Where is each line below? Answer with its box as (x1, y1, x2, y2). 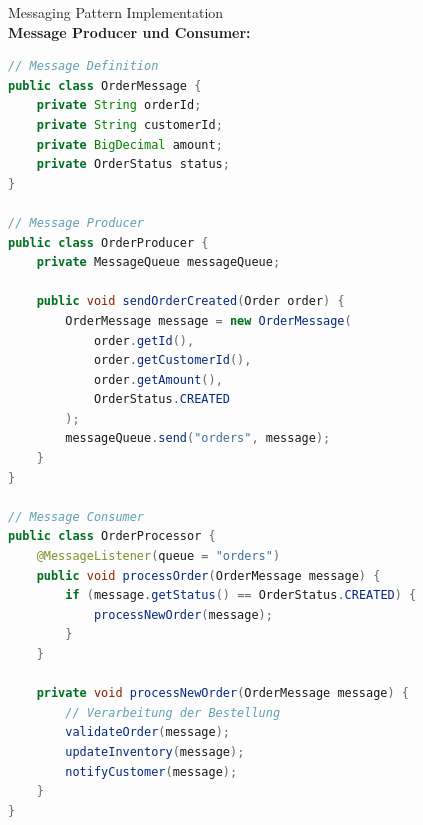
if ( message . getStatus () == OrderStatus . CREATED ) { (65, 588, 417, 603)
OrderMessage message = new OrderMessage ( (65, 313, 352, 328)
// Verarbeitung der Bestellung (65, 705, 281, 720)
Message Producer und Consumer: (8, 21, 251, 42)
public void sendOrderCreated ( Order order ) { (36, 294, 345, 309)
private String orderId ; (36, 98, 202, 113)
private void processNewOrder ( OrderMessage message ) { (36, 686, 410, 701)
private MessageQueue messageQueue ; (36, 255, 281, 270)
